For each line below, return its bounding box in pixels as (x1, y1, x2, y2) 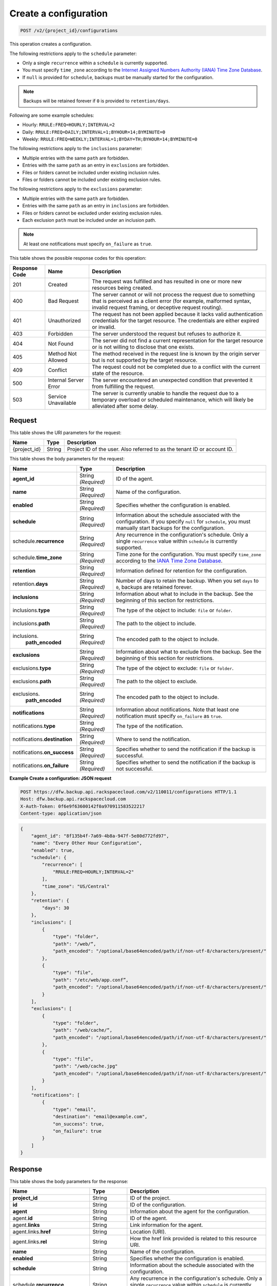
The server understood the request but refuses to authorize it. (92, 330, 242, 337)
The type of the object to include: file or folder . (115, 606, 233, 614)
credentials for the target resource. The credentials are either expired (92, 317, 259, 324)
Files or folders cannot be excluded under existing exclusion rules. (22, 210, 163, 216)
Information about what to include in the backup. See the (115, 590, 253, 597)
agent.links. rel (12, 1238, 47, 1245)
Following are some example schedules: (9, 112, 94, 118)
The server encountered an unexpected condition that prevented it (92, 376, 253, 383)
